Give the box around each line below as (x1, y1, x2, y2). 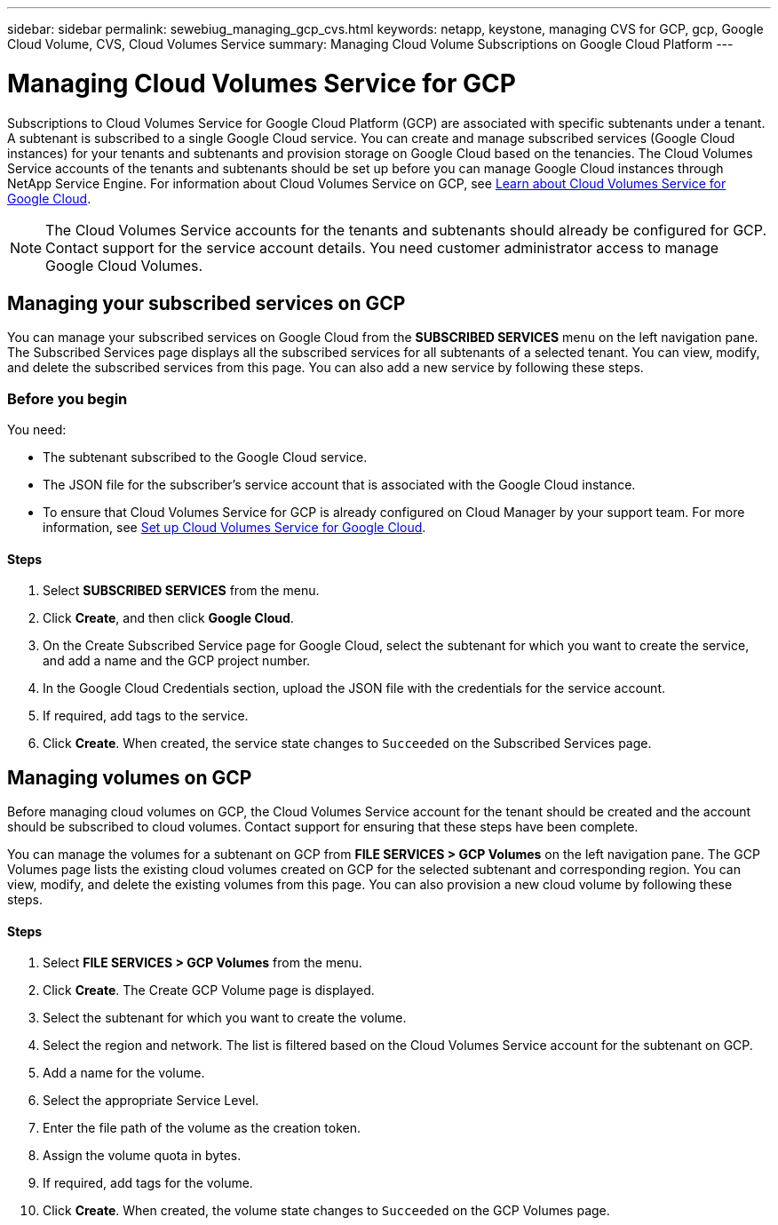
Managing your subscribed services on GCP (7, 291, 406, 314)
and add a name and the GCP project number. (43, 653, 311, 669)
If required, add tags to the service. (43, 708, 249, 724)
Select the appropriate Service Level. (43, 1093, 259, 1109)
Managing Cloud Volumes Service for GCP (7, 68, 516, 99)
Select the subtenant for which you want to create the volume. (43, 1010, 407, 1026)
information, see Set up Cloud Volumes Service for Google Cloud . (43, 520, 426, 536)
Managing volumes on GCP (7, 766, 252, 789)
